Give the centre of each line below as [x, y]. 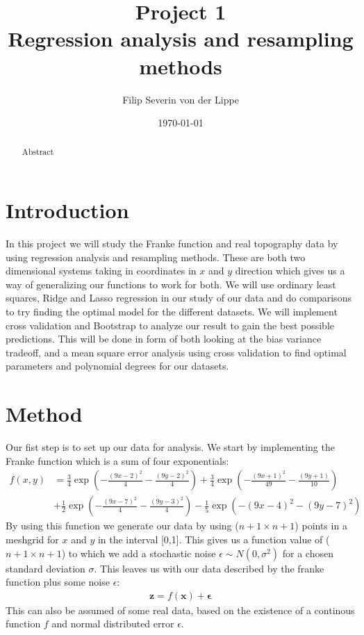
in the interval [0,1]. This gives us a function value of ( [214, 539]
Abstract [38, 152]
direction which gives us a [290, 271]
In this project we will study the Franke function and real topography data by [172, 244]
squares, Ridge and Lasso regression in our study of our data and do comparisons [179, 298]
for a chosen [308, 553]
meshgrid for [32, 539]
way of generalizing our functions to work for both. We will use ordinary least [171, 284]
